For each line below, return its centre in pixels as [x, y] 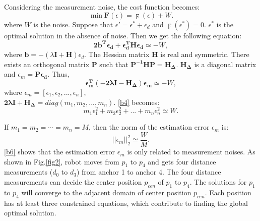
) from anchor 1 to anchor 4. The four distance [149, 172]
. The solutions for [218, 182]
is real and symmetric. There [205, 54]
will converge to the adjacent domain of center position [106, 192]
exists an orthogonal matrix [47, 64]
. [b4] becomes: [137, 102]
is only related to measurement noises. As [191, 152]
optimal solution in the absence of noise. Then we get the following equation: [123, 35]
